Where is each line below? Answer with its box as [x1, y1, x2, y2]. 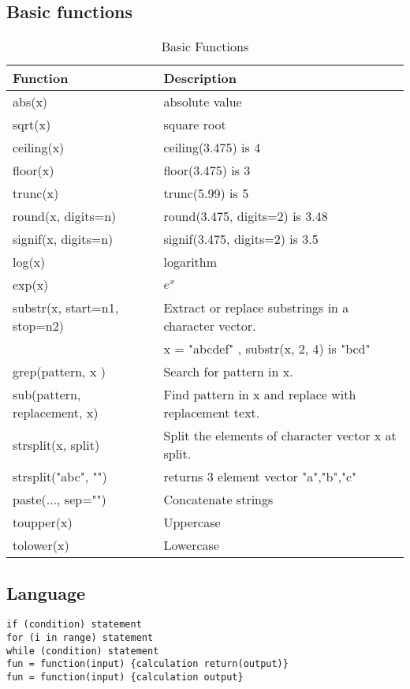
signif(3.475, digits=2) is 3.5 [163, 230, 319, 249]
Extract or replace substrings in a [163, 298, 349, 317]
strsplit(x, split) [13, 435, 100, 454]
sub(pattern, [13, 385, 81, 404]
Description [163, 69, 237, 88]
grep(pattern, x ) [13, 362, 106, 381]
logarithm [163, 253, 218, 271]
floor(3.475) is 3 [163, 161, 251, 180]
